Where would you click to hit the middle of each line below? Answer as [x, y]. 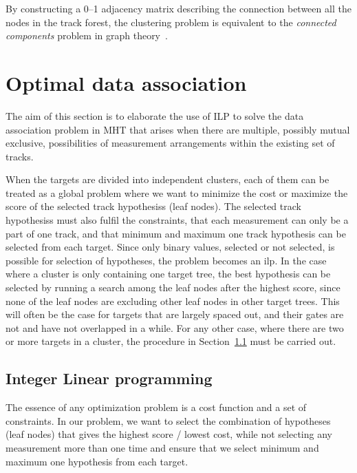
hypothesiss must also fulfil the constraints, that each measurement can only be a [177, 220]
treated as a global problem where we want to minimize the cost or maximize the [177, 192]
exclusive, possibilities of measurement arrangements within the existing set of [170, 143]
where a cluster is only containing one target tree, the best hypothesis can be [168, 274]
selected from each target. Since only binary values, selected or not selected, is [170, 247]
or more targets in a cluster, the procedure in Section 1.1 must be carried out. [171, 341]
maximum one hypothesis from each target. [97, 461]
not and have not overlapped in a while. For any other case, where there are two [175, 327]
